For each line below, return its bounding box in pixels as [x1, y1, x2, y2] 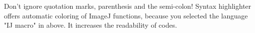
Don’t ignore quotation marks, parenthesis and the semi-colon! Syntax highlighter [4, 1, 252, 11]
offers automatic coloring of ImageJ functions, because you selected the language [4, 10, 248, 20]
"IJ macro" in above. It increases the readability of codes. [4, 20, 177, 30]
